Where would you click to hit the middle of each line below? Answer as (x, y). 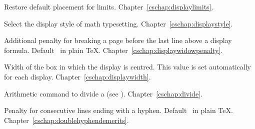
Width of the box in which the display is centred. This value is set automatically (127, 67)
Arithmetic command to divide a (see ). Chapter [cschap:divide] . (103, 93)
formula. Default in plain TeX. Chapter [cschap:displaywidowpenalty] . (113, 50)
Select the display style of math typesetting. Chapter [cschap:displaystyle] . (118, 23)
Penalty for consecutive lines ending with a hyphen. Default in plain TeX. (118, 110)
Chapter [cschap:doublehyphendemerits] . (66, 120)
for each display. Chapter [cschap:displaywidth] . (77, 76)
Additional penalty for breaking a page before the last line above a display (118, 40)
